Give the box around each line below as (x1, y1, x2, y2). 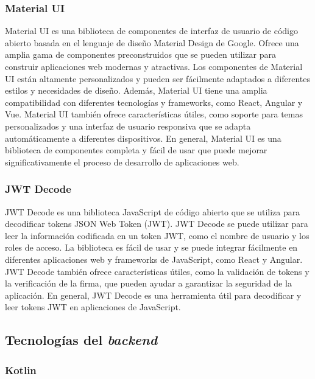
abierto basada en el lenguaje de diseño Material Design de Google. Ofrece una (5, 36, 299, 49)
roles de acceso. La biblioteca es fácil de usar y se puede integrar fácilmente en (5, 241, 298, 254)
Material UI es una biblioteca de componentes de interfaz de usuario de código (5, 24, 298, 37)
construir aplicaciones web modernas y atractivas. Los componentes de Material (5, 60, 303, 72)
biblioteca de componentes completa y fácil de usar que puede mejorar (5, 144, 267, 156)
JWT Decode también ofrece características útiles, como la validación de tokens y (5, 265, 310, 277)
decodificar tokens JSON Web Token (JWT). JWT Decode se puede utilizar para (5, 217, 308, 230)
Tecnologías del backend (5, 330, 158, 349)
